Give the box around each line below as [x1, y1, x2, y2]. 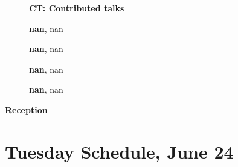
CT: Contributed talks [29, 2, 124, 14]
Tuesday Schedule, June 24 [5, 139, 234, 163]
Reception [5, 103, 48, 116]
